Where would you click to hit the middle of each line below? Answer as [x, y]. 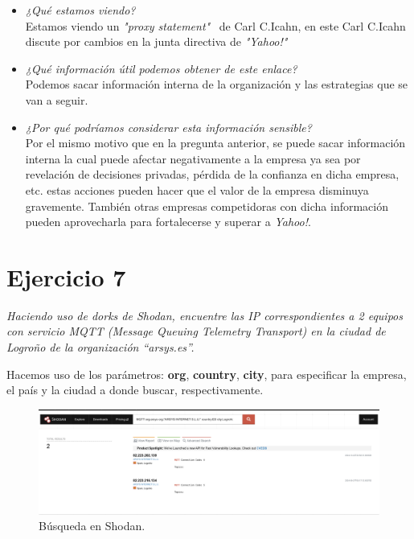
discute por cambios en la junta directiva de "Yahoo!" [156, 41]
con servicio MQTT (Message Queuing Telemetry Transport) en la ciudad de [196, 331]
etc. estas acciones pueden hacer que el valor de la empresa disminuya [197, 189]
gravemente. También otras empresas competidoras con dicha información [207, 206]
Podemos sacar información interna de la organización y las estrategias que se [217, 84]
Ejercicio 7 [66, 276]
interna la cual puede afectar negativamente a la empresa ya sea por [193, 158]
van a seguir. [57, 99]
